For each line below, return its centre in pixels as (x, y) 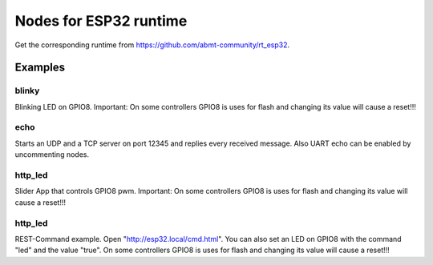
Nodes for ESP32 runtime (101, 21)
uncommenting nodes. (52, 155)
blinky (27, 90)
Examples (40, 68)
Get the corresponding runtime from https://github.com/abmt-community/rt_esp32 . (152, 45)
